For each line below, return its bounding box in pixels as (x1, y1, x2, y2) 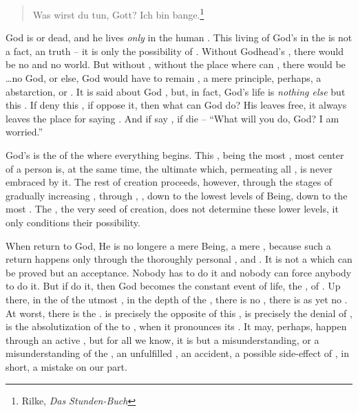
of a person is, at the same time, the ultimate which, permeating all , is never (6, 161, 333, 175)
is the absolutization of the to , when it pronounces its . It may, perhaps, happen (6, 319, 347, 334)
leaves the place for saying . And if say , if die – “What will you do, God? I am (6, 111, 339, 125)
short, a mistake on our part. (6, 359, 127, 373)
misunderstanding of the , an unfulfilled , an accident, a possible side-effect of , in (6, 346, 349, 360)
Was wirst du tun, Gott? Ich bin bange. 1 (32, 6, 204, 21)
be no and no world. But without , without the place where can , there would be (6, 57, 346, 72)
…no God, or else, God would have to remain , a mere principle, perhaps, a (6, 71, 322, 85)
